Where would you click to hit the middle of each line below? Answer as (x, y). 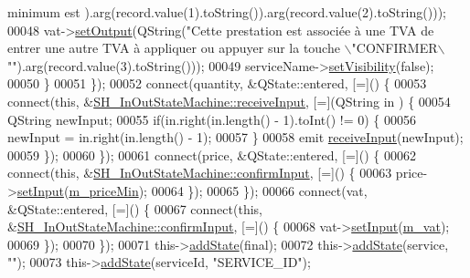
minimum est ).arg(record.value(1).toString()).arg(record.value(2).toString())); (227, 12)
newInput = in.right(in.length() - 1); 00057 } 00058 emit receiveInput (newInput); (235, 137)
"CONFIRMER (395, 48)
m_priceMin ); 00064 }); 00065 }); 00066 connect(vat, (218, 190)
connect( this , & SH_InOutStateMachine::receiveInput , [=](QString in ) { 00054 (229, 101)
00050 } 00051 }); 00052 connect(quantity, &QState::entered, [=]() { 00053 (217, 83)
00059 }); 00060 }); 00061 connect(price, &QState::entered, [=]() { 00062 (212, 154)
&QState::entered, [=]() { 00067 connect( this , (135, 208)
